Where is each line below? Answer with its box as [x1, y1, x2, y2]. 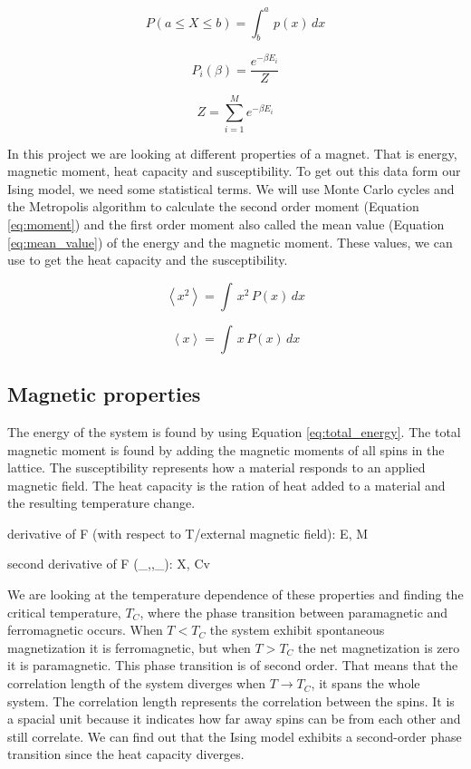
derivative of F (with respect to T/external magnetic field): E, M [7, 523, 369, 542]
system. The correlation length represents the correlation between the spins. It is [7, 691, 455, 710]
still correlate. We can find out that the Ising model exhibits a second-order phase [7, 726, 462, 745]
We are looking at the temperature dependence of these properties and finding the [7, 585, 464, 604]
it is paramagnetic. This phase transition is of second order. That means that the [7, 656, 458, 675]
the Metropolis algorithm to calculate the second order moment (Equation [7, 197, 419, 216]
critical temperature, [7, 602, 121, 621]
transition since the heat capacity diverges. [7, 745, 245, 764]
